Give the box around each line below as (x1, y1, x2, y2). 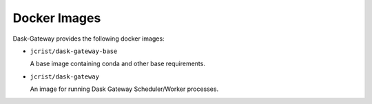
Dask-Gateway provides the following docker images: (12, 34, 165, 43)
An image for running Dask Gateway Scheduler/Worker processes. (30, 85, 219, 93)
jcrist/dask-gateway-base (30, 47, 118, 55)
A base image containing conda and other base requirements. (30, 59, 206, 68)
